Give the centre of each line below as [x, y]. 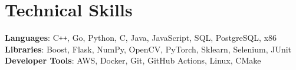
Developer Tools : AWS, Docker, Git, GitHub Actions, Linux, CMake [133, 60]
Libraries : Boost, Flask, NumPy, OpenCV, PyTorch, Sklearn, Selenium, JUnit [148, 49]
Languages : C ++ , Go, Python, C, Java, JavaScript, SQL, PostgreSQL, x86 [141, 38]
